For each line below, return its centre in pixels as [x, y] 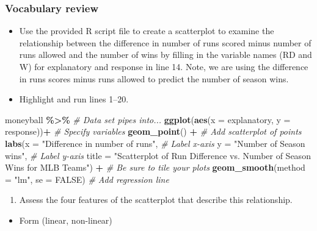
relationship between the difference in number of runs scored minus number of [165, 42]
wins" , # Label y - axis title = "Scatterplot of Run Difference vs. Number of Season [158, 155]
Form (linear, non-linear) [66, 220]
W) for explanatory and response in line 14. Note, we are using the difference [164, 66]
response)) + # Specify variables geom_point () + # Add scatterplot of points [153, 131]
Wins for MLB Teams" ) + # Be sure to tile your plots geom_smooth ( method [155, 167]
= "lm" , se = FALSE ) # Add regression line [87, 179]
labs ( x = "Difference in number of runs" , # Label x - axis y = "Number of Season [155, 143]
